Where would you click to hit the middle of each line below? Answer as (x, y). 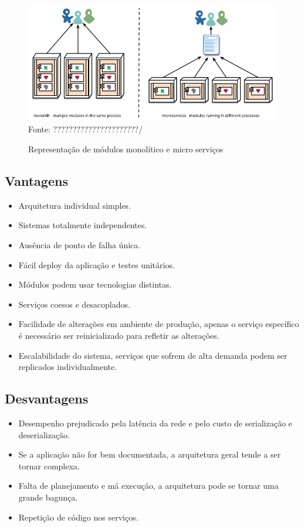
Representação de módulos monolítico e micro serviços (126, 149)
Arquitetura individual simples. (75, 205)
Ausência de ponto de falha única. (80, 245)
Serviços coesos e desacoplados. (74, 304)
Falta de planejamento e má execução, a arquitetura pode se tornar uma (148, 486)
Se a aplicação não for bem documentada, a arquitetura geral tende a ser (150, 454)
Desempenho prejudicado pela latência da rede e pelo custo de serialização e (155, 423)
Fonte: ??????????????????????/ (85, 129)
